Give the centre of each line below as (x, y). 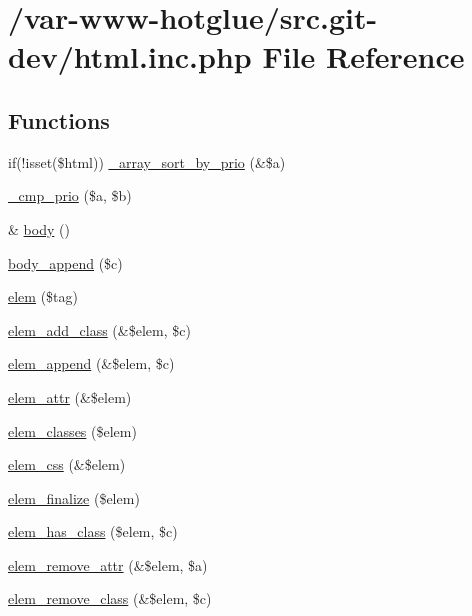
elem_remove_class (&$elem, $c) (110, 598)
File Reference (363, 56)
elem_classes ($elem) (72, 430)
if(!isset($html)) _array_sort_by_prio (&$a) (147, 161)
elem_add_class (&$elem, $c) (99, 329)
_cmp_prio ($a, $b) (70, 195)
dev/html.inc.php (130, 56)
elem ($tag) (43, 296)
